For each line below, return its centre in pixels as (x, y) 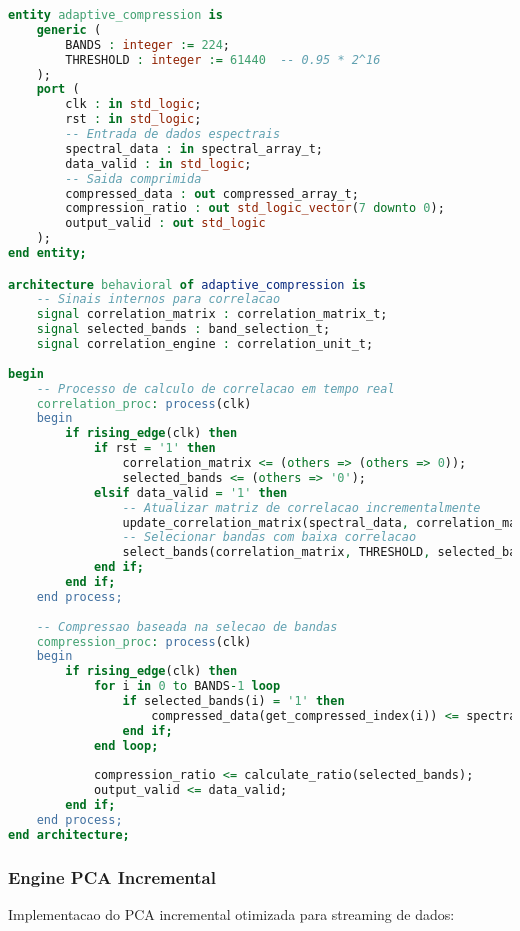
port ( (58, 89)
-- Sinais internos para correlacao (158, 299)
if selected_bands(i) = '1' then (233, 701)
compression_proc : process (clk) (144, 641)
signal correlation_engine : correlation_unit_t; (205, 344)
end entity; (47, 253)
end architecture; (69, 834)
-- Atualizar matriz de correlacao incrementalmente (301, 507)
